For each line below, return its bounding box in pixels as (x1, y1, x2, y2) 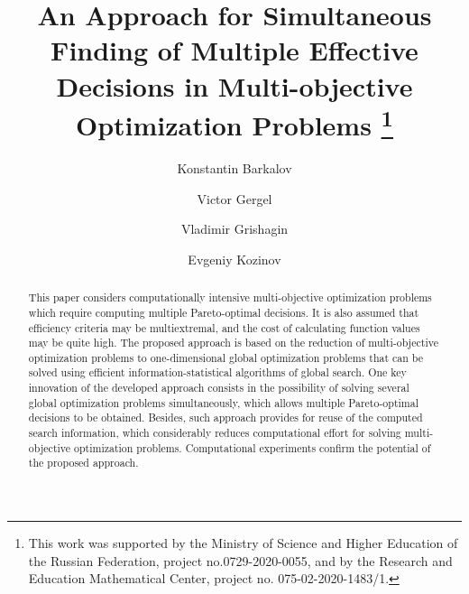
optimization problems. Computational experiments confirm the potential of (73, 440, 431, 455)
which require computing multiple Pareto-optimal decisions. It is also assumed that (28, 304, 419, 320)
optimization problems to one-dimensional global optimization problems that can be (28, 349, 424, 365)
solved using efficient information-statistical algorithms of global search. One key (28, 365, 407, 380)
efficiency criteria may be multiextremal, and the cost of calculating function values (28, 320, 420, 335)
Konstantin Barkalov (177, 159, 292, 178)
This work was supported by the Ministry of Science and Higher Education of (28, 534, 458, 552)
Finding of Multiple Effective (51, 32, 418, 69)
